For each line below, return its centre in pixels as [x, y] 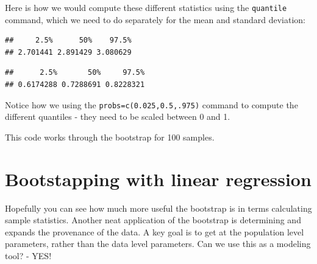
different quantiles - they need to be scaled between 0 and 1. [118, 116]
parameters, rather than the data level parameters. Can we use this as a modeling [158, 244]
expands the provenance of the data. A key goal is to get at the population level [155, 231]
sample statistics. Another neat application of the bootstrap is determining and [153, 220]
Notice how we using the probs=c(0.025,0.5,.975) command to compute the [151, 104]
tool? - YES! [28, 255]
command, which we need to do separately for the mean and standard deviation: [155, 19]
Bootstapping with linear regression [158, 179]
